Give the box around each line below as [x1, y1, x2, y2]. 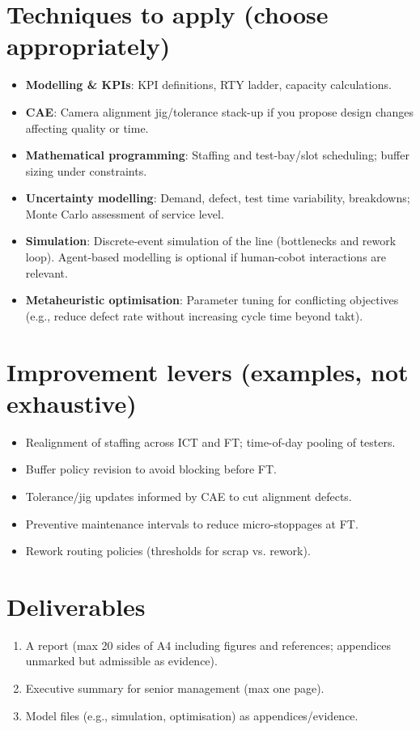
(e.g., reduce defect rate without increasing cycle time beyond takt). [25, 307, 363, 324]
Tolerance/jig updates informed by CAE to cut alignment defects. [25, 487, 352, 504]
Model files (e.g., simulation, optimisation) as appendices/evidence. [25, 707, 358, 724]
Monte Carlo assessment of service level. [25, 205, 224, 222]
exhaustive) [6, 386, 137, 419]
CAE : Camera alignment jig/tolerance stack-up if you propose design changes [25, 103, 414, 120]
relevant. [25, 264, 68, 281]
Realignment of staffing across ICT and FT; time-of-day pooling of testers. [25, 433, 396, 450]
